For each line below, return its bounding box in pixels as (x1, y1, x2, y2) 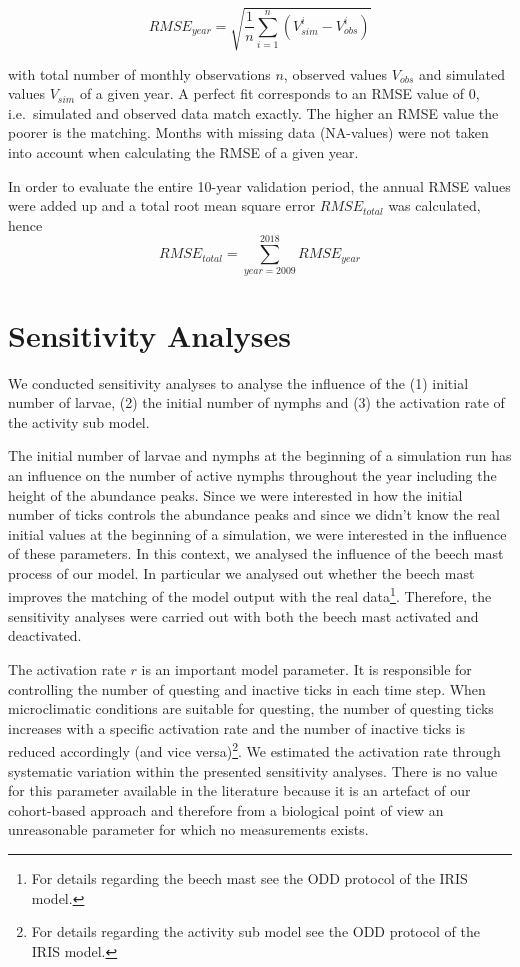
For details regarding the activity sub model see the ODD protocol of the (31, 921, 480, 942)
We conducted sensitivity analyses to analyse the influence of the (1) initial (8, 372, 469, 393)
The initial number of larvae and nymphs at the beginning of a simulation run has (8, 445, 512, 466)
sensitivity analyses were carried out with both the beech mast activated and (8, 605, 479, 626)
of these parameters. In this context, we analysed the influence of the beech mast (8, 543, 504, 564)
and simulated (418, 63, 505, 84)
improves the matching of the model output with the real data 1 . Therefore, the (8, 583, 492, 607)
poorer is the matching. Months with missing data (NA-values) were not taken (8, 122, 489, 143)
